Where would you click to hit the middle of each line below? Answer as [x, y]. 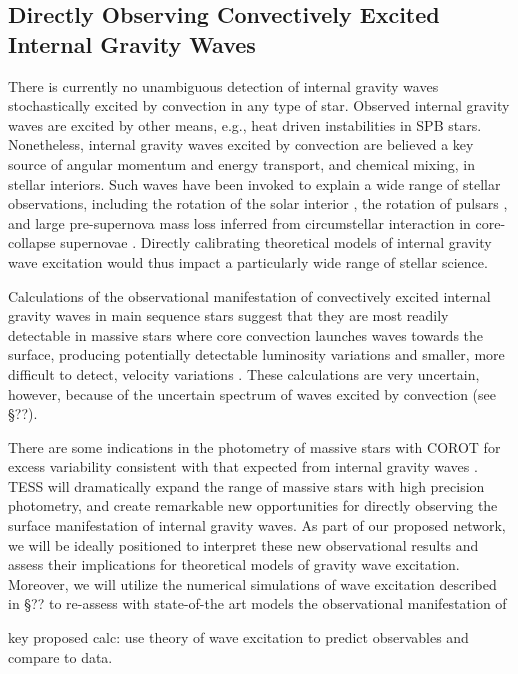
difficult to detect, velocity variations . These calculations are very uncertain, [244, 373]
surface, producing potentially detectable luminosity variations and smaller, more [256, 354]
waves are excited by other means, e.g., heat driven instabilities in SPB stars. [245, 124]
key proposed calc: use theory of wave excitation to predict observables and [238, 637]
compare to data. [60, 656]
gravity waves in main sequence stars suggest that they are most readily [228, 315]
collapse [32, 242]
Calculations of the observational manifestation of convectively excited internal [249, 295]
